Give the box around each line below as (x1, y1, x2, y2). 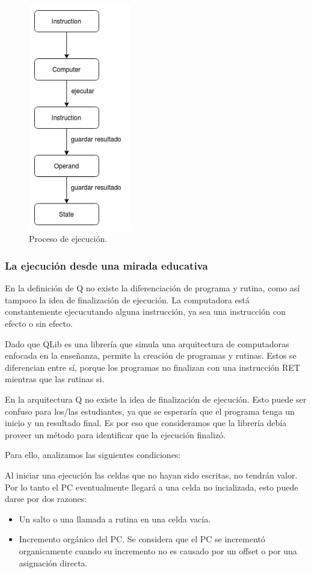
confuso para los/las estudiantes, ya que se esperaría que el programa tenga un (5, 404, 295, 417)
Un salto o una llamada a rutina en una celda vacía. (19, 512, 211, 525)
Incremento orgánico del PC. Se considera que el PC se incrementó (19, 533, 265, 545)
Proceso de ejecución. (29, 232, 108, 245)
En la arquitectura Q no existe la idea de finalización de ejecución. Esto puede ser (5, 393, 307, 406)
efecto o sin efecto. (5, 317, 73, 330)
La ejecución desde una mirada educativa (5, 258, 208, 273)
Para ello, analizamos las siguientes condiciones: (5, 448, 181, 461)
